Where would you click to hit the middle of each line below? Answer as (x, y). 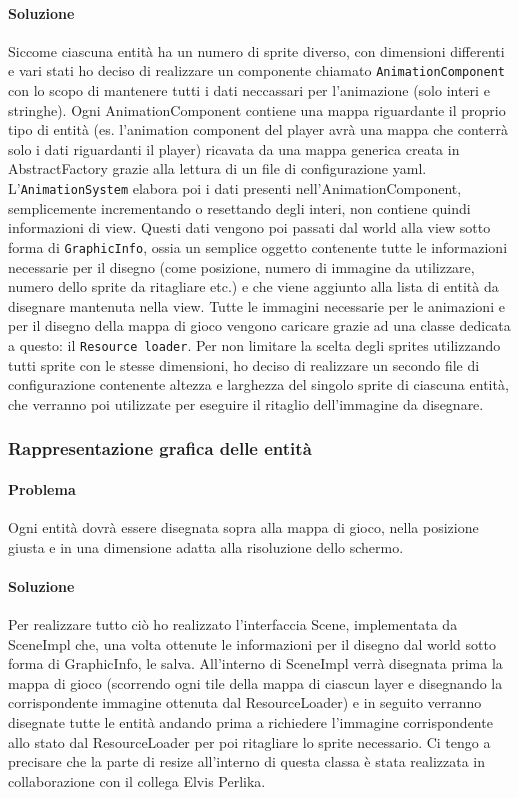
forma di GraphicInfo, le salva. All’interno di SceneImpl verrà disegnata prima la (255, 663)
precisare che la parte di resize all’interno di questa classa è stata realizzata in (247, 761)
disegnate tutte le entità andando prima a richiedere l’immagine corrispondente (250, 721)
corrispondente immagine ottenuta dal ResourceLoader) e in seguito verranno (245, 702)
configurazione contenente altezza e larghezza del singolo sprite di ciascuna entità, (258, 384)
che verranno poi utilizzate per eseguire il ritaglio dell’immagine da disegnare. (246, 403)
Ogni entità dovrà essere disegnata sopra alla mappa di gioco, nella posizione (243, 526)
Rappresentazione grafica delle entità (160, 448)
